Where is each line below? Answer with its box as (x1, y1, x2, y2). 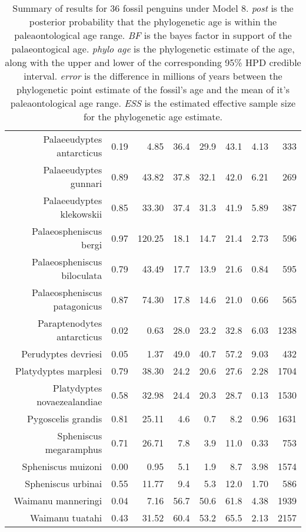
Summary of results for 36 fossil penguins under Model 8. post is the (12, 1, 294, 15)
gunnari (70, 176, 102, 190)
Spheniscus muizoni (22, 459, 102, 473)
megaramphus (45, 442, 102, 456)
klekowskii (60, 207, 102, 221)
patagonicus (53, 299, 102, 313)
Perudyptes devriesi (21, 347, 102, 360)
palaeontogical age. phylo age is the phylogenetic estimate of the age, (11, 42, 295, 55)
